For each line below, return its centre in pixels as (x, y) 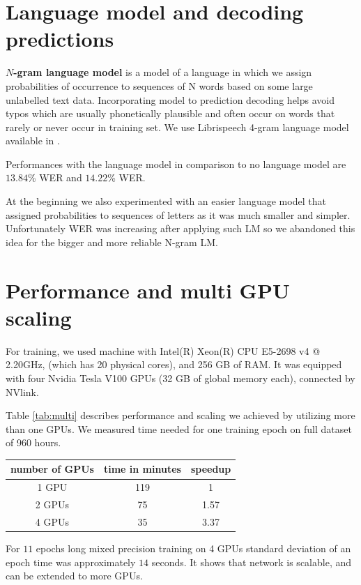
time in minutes (142, 469)
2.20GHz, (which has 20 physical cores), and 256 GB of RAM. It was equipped (174, 364)
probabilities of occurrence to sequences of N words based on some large (159, 85)
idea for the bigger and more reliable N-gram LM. (112, 242)
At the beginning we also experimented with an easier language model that (166, 201)
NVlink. (22, 392)
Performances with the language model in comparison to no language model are (176, 164)
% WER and (55, 177)
